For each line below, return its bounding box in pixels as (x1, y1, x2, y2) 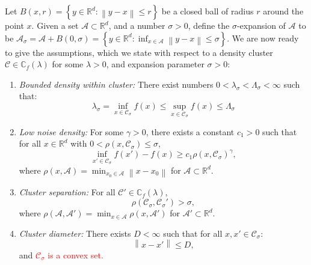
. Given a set (31, 19, 79, 31)
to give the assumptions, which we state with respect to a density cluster (5, 46, 273, 58)
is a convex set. (48, 248, 103, 261)
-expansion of (236, 19, 286, 31)
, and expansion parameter (106, 58, 205, 70)
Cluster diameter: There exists (19, 227, 131, 239)
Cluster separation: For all (19, 186, 115, 198)
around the (263, 5, 304, 17)
